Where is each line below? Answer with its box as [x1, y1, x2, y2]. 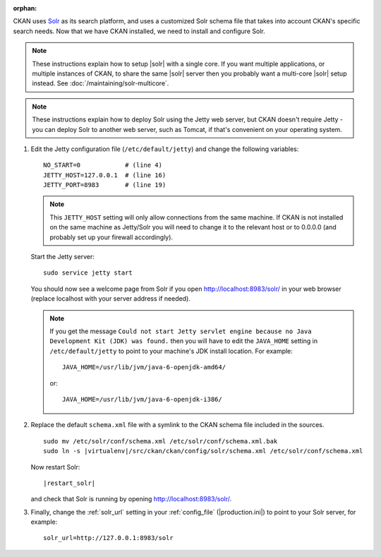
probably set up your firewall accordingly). [49, 233, 173, 241]
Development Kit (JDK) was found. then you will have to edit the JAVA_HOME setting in [49, 337, 318, 345]
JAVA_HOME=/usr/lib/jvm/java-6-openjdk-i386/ [62, 395, 222, 403]
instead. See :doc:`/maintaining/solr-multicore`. [32, 79, 169, 88]
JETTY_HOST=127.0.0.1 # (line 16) [43, 171, 167, 179]
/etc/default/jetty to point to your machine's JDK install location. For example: [49, 347, 293, 355]
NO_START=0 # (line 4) [43, 161, 162, 169]
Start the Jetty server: [30, 253, 95, 261]
